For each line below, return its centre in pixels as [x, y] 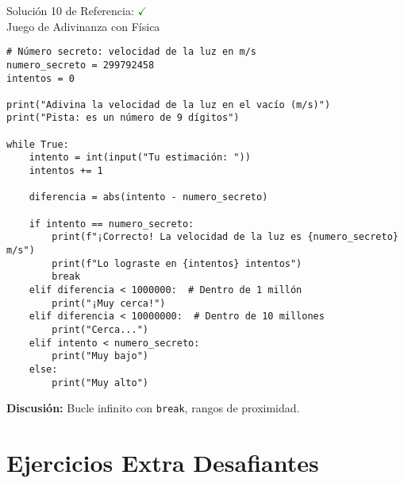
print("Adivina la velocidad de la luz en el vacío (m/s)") [169, 104]
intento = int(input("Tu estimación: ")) [140, 158]
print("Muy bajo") [100, 356]
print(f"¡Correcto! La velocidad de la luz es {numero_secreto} [225, 237]
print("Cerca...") [100, 329]
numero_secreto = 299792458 [81, 65]
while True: [38, 144]
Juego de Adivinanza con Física [83, 26]
